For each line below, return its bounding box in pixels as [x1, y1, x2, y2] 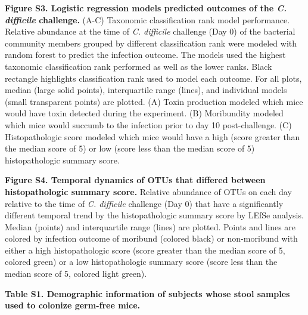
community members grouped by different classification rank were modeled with [5, 36, 297, 49]
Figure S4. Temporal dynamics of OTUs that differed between [5, 174, 266, 186]
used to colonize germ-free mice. [5, 299, 141, 311]
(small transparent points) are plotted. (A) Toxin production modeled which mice [5, 95, 303, 107]
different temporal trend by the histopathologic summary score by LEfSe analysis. [5, 209, 304, 221]
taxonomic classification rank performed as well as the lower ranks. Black [5, 60, 272, 72]
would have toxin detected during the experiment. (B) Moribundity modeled [5, 107, 284, 119]
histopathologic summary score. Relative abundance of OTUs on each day [5, 185, 292, 197]
